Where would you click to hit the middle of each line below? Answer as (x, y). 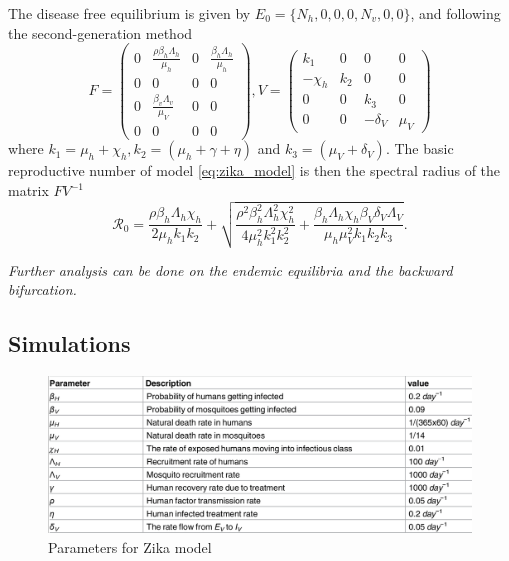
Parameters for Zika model (130, 546)
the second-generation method (100, 32)
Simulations (69, 343)
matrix (28, 190)
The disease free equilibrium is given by (129, 13)
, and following (455, 13)
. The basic (419, 148)
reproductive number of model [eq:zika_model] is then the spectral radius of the (254, 170)
